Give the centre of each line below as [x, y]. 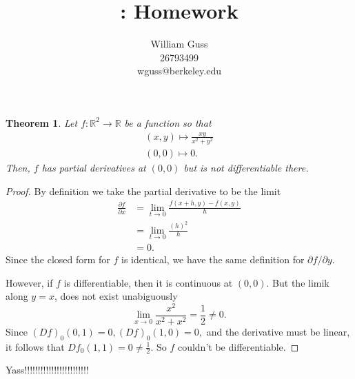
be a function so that [168, 122]
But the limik [301, 282]
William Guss [179, 44]
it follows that [35, 346]
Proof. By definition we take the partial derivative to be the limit [143, 191]
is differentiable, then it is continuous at [148, 282]
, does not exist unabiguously [116, 296]
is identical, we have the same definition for [213, 259]
